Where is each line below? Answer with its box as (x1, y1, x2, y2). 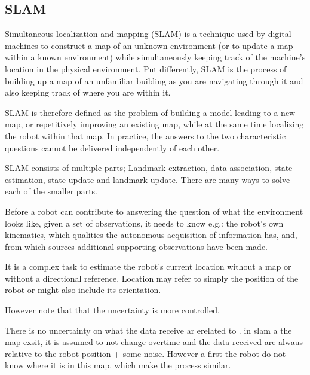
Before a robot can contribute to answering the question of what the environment (5, 205, 303, 217)
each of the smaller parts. (5, 185, 97, 197)
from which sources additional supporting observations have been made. (5, 240, 268, 252)
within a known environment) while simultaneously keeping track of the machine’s (5, 51, 306, 63)
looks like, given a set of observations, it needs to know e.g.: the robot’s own (5, 217, 284, 229)
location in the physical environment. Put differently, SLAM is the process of (5, 62, 287, 75)
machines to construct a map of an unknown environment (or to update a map (5, 39, 293, 51)
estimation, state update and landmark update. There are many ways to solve (5, 173, 290, 185)
